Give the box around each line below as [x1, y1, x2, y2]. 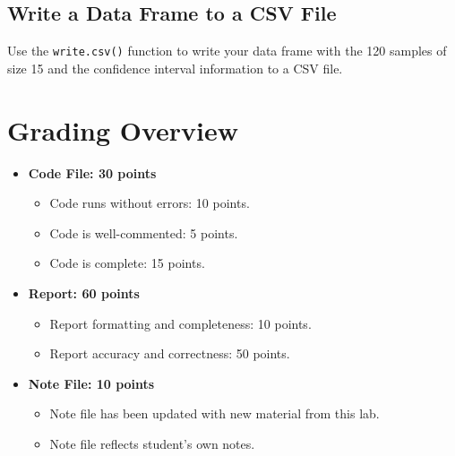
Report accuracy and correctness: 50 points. [49, 344, 290, 363]
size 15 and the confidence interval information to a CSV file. [7, 58, 343, 77]
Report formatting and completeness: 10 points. [49, 314, 312, 332]
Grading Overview [7, 111, 239, 148]
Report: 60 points [28, 283, 140, 302]
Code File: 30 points [28, 163, 157, 182]
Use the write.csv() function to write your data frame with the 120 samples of [7, 41, 447, 60]
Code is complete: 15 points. [49, 254, 205, 272]
